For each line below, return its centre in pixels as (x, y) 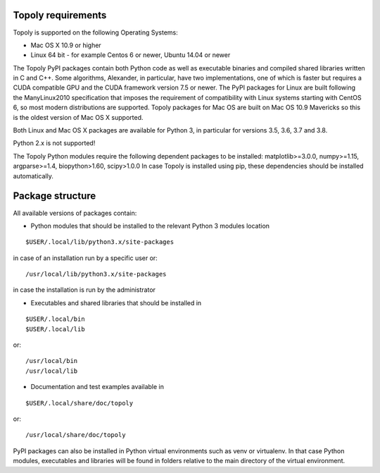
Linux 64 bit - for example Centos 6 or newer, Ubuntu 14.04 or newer (131, 55)
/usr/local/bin (52, 361)
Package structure (55, 196)
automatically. (33, 176)
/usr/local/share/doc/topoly (76, 435)
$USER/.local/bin (55, 319)
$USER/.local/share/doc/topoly (80, 403)
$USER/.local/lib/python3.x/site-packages (100, 242)
